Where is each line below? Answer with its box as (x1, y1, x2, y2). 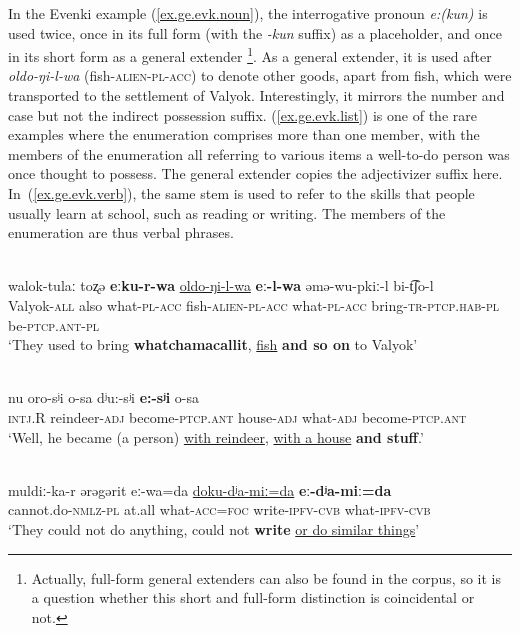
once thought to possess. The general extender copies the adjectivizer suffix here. (8, 163, 503, 184)
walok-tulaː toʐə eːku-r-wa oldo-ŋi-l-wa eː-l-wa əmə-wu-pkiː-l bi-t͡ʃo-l (8, 275, 434, 296)
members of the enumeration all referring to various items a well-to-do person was (8, 143, 510, 164)
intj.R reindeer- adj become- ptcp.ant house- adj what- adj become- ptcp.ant (8, 406, 467, 427)
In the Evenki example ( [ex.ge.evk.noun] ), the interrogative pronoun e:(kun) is (8, 3, 488, 23)
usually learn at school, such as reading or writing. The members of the (8, 202, 446, 223)
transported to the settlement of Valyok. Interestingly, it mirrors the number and (8, 85, 505, 106)
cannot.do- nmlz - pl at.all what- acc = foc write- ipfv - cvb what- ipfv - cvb (8, 499, 431, 520)
